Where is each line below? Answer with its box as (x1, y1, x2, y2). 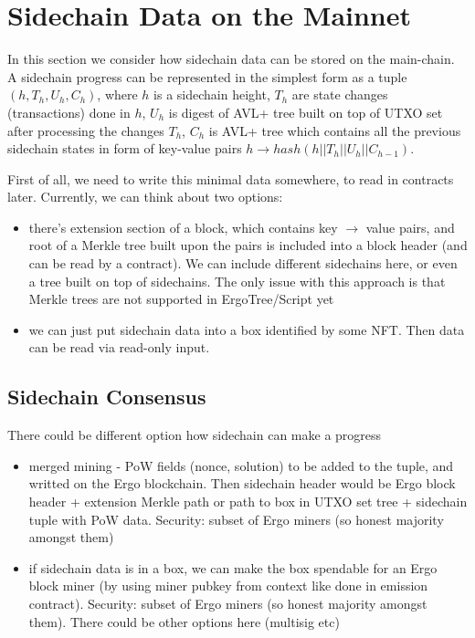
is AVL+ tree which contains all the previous (208, 120, 461, 140)
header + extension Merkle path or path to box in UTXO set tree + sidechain (28, 492, 468, 511)
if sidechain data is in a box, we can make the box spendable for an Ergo (28, 558, 438, 577)
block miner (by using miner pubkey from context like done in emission (28, 576, 428, 595)
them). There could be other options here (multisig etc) (28, 612, 340, 631)
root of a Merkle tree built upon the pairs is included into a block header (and (28, 235, 468, 255)
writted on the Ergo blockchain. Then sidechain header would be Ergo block (28, 474, 456, 493)
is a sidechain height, (153, 85, 270, 104)
